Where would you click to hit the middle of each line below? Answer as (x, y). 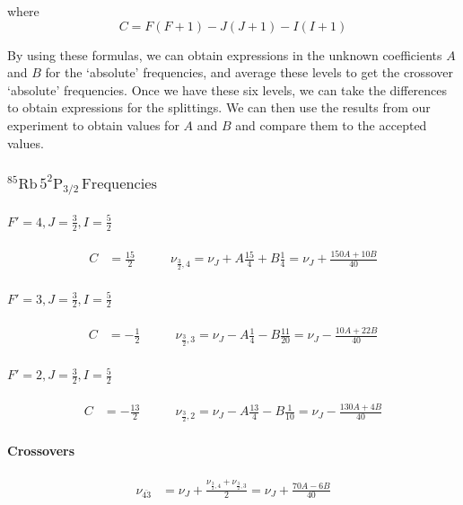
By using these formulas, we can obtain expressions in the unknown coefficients (225, 54)
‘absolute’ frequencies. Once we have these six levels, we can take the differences (227, 89)
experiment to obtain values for (93, 124)
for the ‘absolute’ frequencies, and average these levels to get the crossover (249, 72)
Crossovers (41, 451)
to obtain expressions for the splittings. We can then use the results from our (219, 107)
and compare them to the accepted (331, 124)
